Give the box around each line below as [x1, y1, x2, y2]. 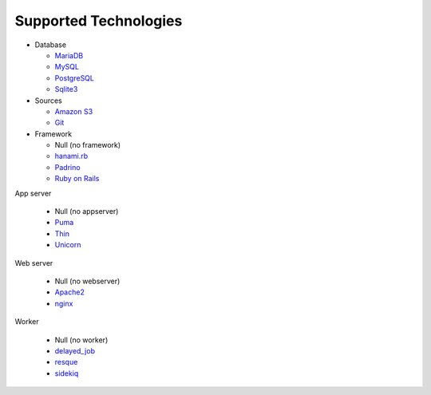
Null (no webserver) [54, 276, 121, 286]
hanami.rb [54, 152, 89, 161]
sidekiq [54, 368, 79, 378]
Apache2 [54, 287, 85, 297]
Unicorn [54, 240, 81, 250]
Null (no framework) [54, 140, 121, 150]
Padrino [54, 162, 81, 172]
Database [34, 40, 67, 49]
